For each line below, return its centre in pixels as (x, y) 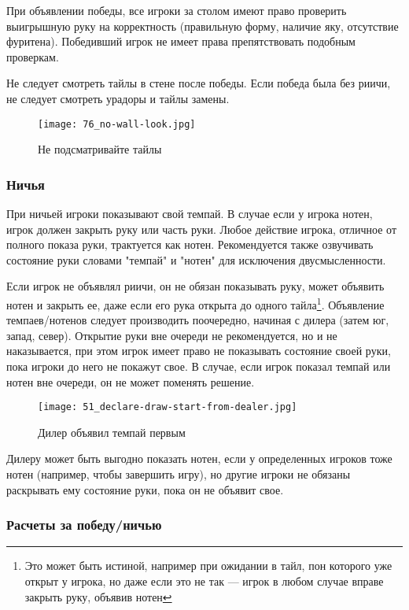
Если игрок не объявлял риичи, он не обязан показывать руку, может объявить (195, 286)
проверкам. (33, 56)
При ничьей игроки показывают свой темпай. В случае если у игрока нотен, (190, 214)
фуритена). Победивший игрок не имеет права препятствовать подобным (181, 41)
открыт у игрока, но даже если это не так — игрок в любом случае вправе (204, 581)
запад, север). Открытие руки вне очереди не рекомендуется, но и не (172, 335)
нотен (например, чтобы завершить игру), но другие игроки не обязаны (179, 474)
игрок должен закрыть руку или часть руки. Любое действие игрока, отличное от (202, 229)
